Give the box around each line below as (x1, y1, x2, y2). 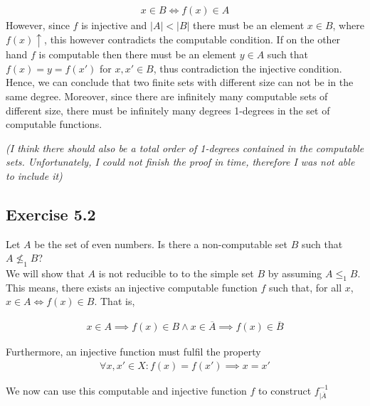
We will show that (6, 266, 85, 281)
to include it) (6, 168, 63, 183)
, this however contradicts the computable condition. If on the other (44, 31, 341, 46)
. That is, (94, 294, 135, 309)
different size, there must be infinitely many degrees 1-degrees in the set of (6, 102, 330, 117)
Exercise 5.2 (6, 203, 96, 225)
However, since (6, 18, 70, 33)
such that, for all (269, 279, 342, 294)
